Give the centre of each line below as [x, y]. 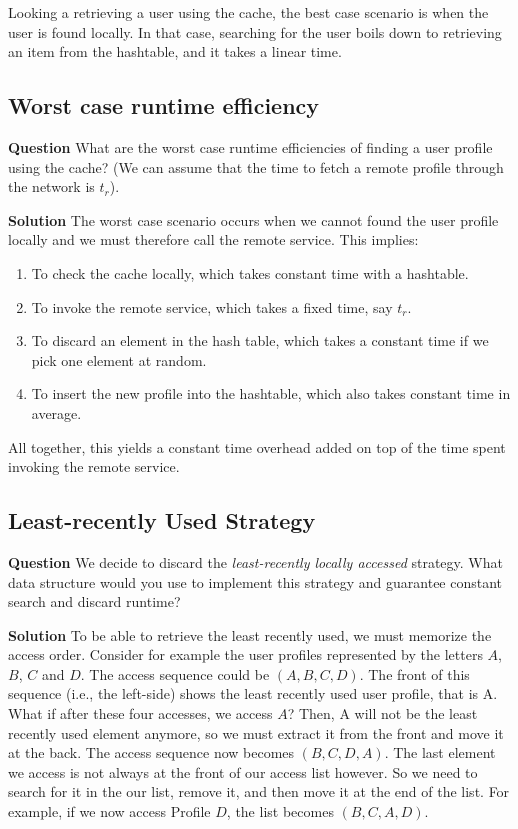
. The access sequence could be [175, 673]
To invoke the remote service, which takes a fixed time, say [212, 306]
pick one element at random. [119, 359]
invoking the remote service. [94, 466]
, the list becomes [280, 811]
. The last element [440, 752]
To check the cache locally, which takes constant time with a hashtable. [250, 272]
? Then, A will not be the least [382, 713]
